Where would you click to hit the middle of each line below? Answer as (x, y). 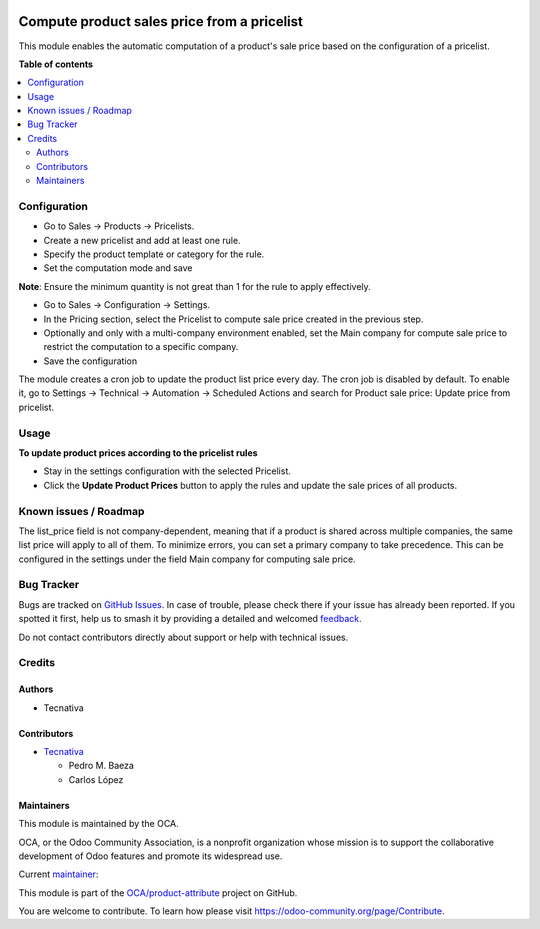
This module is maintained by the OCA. (98, 824)
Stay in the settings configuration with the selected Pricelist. (167, 471)
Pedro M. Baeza (101, 766)
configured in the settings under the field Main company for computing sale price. (187, 559)
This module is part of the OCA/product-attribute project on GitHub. (158, 892)
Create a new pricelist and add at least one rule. (142, 240)
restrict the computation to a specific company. (141, 347)
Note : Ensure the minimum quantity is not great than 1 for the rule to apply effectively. (195, 286)
